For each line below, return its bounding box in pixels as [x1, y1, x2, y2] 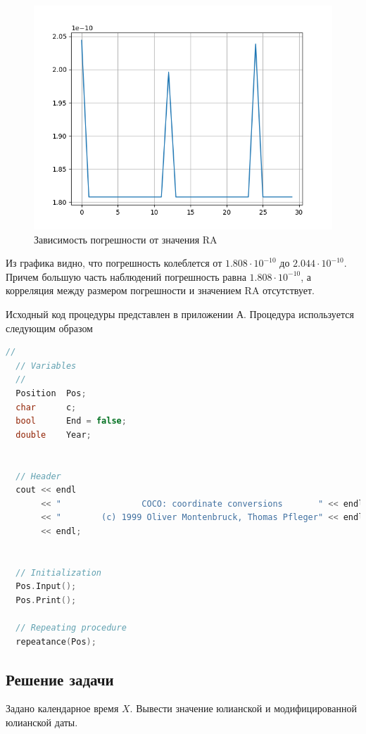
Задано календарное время [6, 701, 119, 716]
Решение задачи [6, 668, 114, 690]
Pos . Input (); [15, 581, 77, 592]
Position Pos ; [15, 388, 87, 398]
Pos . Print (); [15, 595, 77, 605]
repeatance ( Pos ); [15, 636, 96, 647]
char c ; [15, 402, 77, 412]
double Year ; [15, 429, 91, 440]
